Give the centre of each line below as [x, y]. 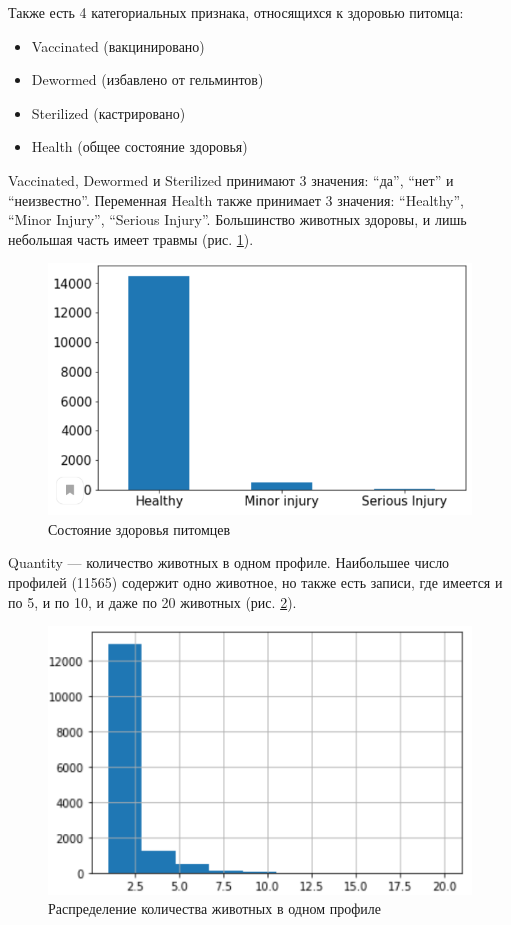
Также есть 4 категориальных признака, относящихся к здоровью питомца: [236, 12]
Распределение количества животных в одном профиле [214, 908]
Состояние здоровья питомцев [139, 528]
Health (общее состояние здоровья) [139, 146]
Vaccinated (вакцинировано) [118, 45]
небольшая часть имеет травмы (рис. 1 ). [131, 238]
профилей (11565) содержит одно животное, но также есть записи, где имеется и [255, 582]
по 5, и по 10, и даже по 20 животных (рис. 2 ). [152, 601]
